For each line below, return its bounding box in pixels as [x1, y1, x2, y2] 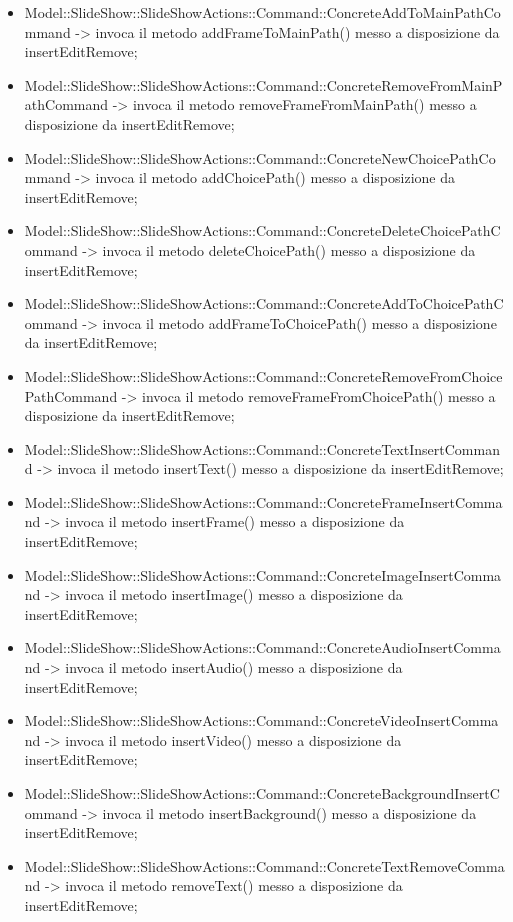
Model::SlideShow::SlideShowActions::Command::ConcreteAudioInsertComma [24, 637, 501, 658]
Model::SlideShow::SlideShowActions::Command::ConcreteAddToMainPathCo [24, 2, 501, 22]
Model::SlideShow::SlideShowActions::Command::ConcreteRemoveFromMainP [24, 74, 503, 95]
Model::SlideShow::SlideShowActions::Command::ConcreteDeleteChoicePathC [24, 220, 501, 241]
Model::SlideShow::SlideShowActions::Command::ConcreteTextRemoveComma [24, 855, 505, 876]
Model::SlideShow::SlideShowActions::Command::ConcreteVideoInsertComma [24, 710, 499, 731]
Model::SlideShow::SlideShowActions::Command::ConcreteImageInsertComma [24, 564, 502, 585]
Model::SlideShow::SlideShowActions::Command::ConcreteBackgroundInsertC [24, 783, 500, 803]
